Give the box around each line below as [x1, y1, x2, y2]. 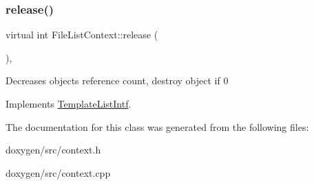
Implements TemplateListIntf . [6, 97, 132, 110]
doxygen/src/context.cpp [6, 165, 111, 180]
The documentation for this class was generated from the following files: [6, 119, 309, 134]
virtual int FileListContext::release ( [6, 27, 158, 42]
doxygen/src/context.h [6, 143, 101, 157]
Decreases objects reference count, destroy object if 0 [6, 73, 229, 88]
